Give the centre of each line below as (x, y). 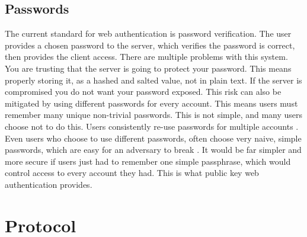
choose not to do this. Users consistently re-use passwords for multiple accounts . (152, 126)
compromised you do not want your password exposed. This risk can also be (143, 92)
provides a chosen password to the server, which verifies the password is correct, (150, 45)
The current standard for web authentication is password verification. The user (148, 33)
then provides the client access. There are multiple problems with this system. (146, 57)
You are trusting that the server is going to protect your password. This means (148, 68)
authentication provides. (49, 184)
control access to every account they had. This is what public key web (132, 173)
